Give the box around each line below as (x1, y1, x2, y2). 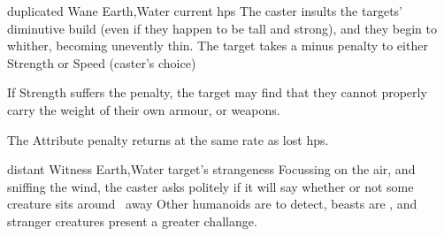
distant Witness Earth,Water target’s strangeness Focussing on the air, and (7, 160, 416, 179)
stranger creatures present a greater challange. (7, 211, 257, 230)
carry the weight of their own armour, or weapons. (7, 100, 280, 118)
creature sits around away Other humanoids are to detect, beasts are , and (7, 194, 417, 213)
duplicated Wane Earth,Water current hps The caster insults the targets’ (7, 2, 402, 19)
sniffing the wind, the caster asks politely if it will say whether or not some (7, 177, 414, 195)
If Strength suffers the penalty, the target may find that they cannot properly (7, 83, 427, 102)
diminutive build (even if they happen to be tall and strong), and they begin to (7, 19, 437, 37)
